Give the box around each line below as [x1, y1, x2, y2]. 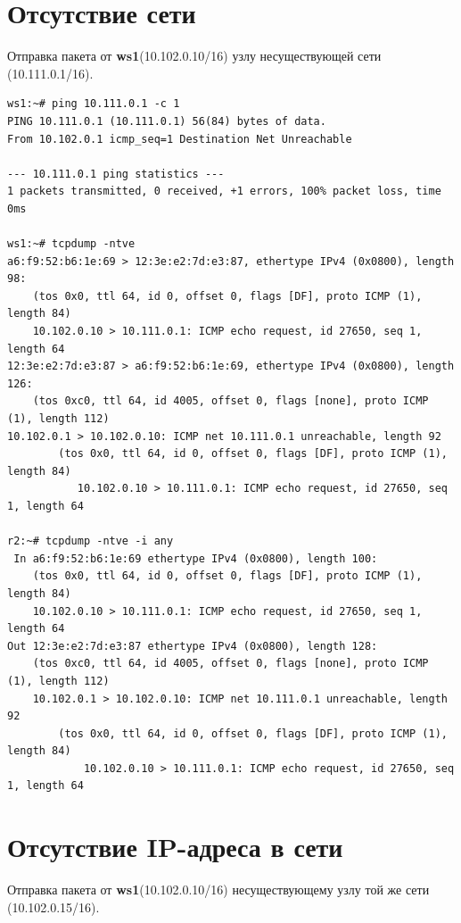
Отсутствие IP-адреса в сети [7, 828, 343, 865]
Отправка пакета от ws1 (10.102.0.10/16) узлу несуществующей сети [7, 46, 382, 65]
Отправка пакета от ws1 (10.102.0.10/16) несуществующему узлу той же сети [7, 880, 430, 899]
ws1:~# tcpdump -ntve [7, 237, 136, 251]
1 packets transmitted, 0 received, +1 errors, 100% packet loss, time [7, 185, 441, 198]
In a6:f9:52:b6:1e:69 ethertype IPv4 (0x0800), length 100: [13, 552, 378, 565]
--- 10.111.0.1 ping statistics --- [7, 167, 225, 180]
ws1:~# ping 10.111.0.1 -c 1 [7, 97, 180, 111]
